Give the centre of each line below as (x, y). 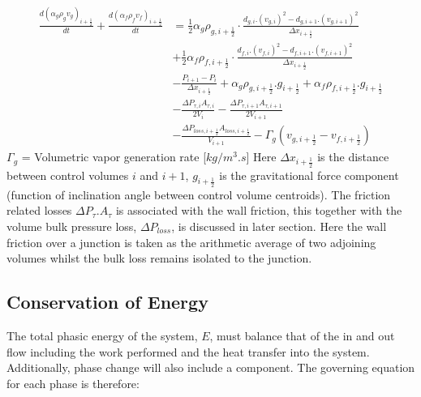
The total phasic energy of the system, (102, 335)
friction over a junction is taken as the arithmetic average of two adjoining (191, 242)
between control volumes (68, 175)
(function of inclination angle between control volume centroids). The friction (199, 194)
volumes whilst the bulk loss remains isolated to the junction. (159, 258)
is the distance (353, 157)
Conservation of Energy (107, 302)
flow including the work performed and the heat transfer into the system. (188, 351)
